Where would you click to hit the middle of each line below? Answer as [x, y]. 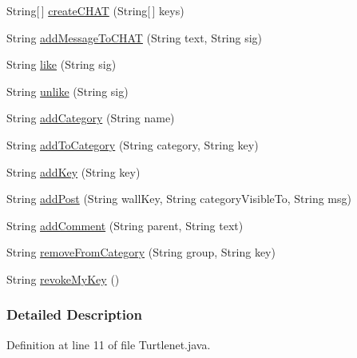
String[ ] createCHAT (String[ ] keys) [95, 10]
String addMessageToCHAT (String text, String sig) [135, 37]
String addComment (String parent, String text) [125, 225]
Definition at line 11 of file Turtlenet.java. [109, 344]
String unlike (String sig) [67, 91]
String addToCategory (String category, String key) [133, 144]
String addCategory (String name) [91, 118]
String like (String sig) [61, 64]
